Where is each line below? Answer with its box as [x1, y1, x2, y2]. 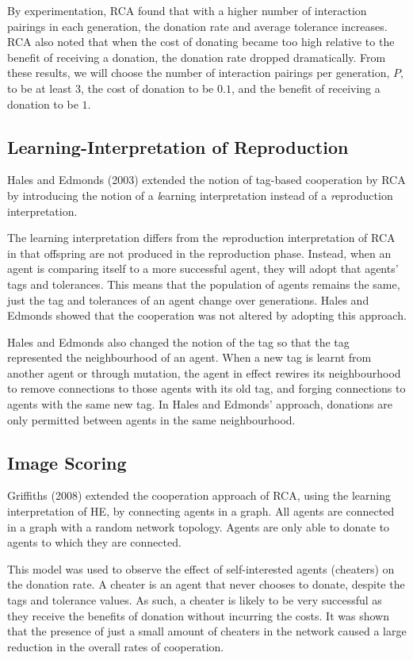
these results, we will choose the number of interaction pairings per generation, [7, 64, 390, 81]
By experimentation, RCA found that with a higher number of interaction [7, 2, 367, 18]
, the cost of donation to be [81, 79, 214, 96]
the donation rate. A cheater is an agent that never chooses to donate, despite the [7, 576, 405, 593]
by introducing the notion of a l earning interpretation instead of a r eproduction [7, 186, 393, 203]
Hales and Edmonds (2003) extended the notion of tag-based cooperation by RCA [7, 171, 406, 188]
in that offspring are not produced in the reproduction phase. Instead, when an [7, 244, 392, 261]
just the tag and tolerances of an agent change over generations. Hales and [7, 291, 369, 308]
